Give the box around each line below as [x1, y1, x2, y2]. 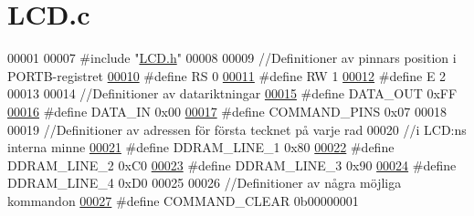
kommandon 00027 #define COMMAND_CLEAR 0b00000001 [7, 190, 359, 210]
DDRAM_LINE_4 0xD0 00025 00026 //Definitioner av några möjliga [7, 173, 402, 192]
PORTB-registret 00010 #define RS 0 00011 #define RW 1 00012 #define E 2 [7, 66, 447, 85]
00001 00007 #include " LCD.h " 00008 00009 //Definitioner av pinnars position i [7, 48, 457, 67]
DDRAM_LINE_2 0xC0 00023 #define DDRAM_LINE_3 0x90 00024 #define [7, 155, 457, 174]
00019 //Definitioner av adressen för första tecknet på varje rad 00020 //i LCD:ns [7, 119, 467, 139]
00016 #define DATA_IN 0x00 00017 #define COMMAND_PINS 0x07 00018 [7, 101, 447, 120]
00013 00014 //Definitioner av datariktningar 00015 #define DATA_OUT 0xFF [7, 84, 458, 103]
